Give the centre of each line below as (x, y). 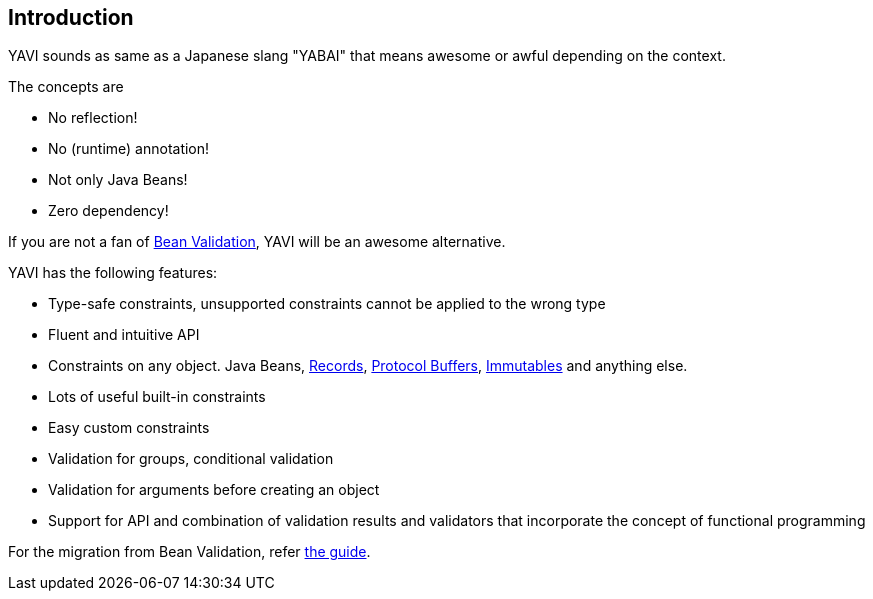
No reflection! (93, 118)
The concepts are (66, 87)
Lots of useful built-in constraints (157, 397)
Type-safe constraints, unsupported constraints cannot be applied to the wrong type (327, 304)
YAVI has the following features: (113, 273)
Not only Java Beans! (118, 180)
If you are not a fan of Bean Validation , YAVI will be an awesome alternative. (257, 242)
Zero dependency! (108, 211)
